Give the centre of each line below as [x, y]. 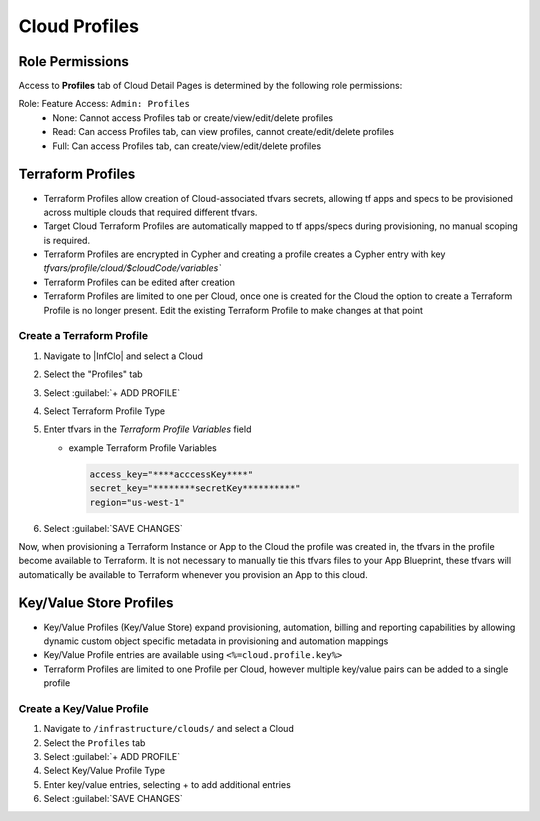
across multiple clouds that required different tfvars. [150, 212]
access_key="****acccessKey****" [171, 474]
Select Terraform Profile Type [104, 411]
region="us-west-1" [137, 502]
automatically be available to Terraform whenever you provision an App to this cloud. [193, 574]
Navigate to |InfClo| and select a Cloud [123, 356]
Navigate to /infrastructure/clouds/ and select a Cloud [168, 729]
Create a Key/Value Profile [83, 708]
